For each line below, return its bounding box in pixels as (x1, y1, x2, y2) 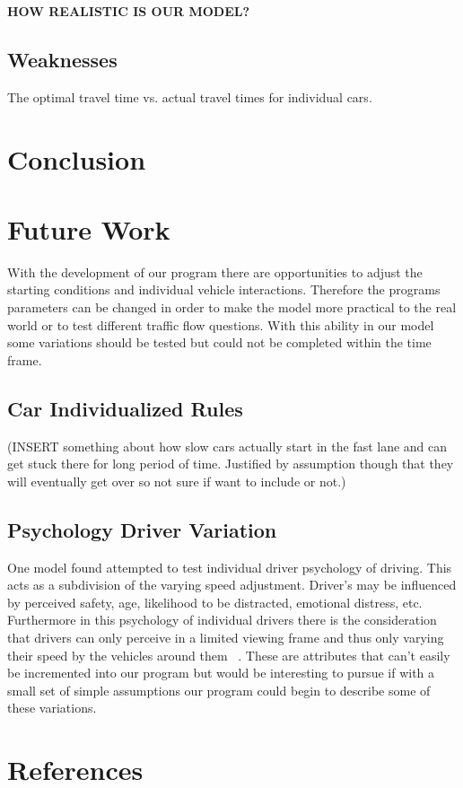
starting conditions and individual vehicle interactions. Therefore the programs (7, 280, 441, 299)
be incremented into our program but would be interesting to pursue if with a (7, 663, 435, 682)
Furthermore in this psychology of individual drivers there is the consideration (7, 610, 437, 629)
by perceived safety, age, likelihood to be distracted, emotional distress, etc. (7, 592, 423, 611)
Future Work (7, 210, 170, 247)
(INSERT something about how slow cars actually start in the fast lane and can (7, 436, 448, 455)
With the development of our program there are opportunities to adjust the (7, 262, 423, 281)
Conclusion (7, 140, 146, 177)
